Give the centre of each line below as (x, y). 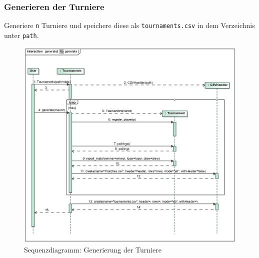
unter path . (21, 35)
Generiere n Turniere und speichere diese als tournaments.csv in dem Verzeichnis (129, 25)
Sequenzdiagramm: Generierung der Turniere (93, 249)
